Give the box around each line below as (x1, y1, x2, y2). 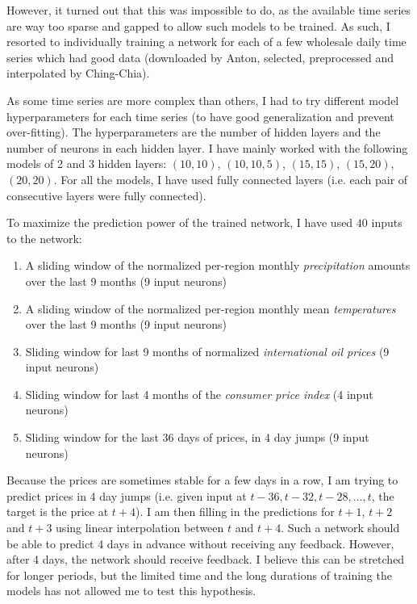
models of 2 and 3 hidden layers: (6, 155, 167, 172)
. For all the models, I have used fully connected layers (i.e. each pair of (53, 170, 408, 187)
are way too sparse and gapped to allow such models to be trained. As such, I (6, 17, 390, 34)
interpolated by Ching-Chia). (6, 65, 150, 82)
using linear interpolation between (56, 519, 224, 536)
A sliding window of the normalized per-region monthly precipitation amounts (25, 257, 411, 274)
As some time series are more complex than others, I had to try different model (6, 91, 399, 108)
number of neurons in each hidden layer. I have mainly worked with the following (6, 139, 408, 156)
